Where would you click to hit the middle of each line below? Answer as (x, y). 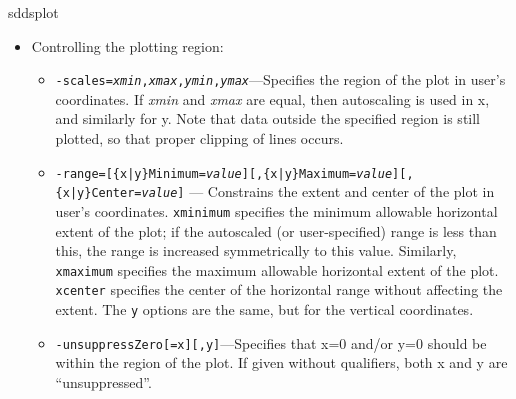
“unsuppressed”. (103, 382)
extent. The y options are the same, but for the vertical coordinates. (264, 309)
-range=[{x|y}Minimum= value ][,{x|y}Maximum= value (224, 173)
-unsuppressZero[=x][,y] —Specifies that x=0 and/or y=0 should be (271, 342)
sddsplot (33, 12)
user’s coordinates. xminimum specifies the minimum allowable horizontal (276, 210)
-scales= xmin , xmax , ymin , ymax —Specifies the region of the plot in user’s (280, 79)
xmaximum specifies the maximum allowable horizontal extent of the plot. (277, 269)
